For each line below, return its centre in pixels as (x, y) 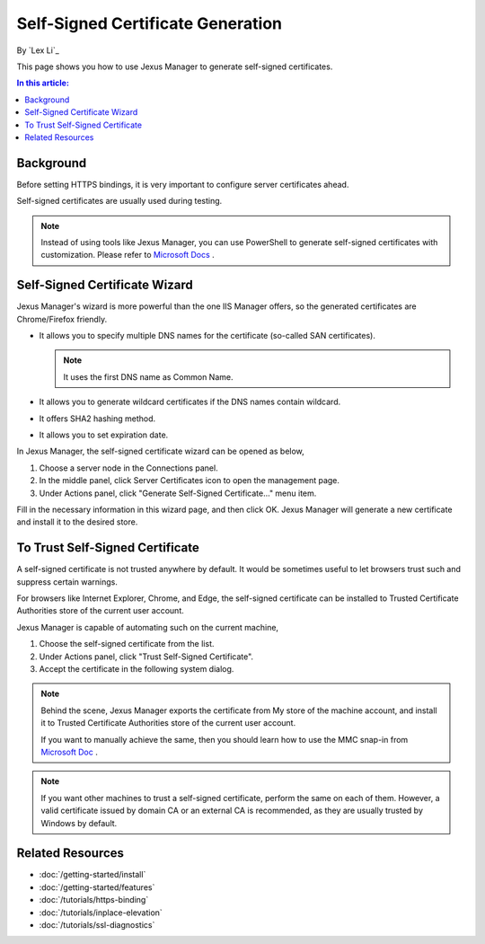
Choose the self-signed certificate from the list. (127, 644)
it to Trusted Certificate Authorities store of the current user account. (168, 723)
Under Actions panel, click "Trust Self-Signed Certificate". (146, 657)
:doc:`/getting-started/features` (97, 887)
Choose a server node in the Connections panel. (129, 468)
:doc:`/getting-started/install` (93, 875)
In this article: (43, 83)
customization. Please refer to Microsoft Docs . (128, 255)
